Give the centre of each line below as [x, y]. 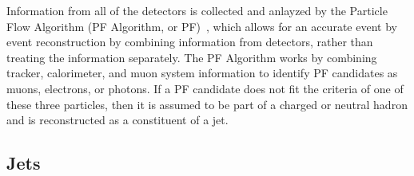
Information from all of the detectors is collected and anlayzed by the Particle [197, 10]
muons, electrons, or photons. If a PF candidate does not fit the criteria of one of [205, 88]
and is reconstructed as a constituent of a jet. [117, 120]
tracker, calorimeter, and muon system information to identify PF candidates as [202, 73]
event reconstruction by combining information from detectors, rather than [190, 42]
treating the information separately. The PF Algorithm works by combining [192, 57]
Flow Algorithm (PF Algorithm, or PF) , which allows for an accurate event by [202, 26]
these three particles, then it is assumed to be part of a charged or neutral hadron [207, 104]
